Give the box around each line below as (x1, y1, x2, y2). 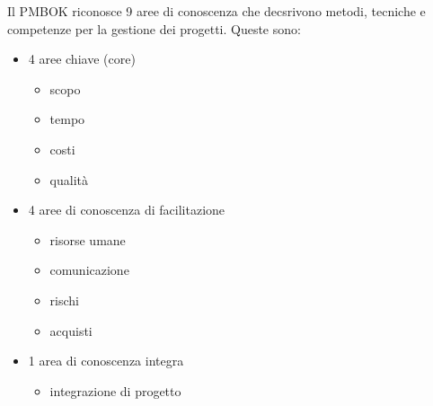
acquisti (49, 321, 93, 340)
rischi (49, 290, 79, 309)
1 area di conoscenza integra (28, 351, 184, 370)
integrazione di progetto (49, 381, 181, 400)
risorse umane (49, 230, 126, 249)
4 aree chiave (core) (28, 49, 136, 68)
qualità (49, 170, 88, 189)
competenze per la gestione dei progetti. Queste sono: (7, 19, 301, 38)
